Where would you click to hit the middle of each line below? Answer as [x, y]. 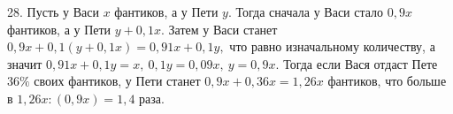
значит [25, 63]
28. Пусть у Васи [53, 11]
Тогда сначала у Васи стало [310, 11]
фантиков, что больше [387, 81]
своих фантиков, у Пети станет [117, 81]
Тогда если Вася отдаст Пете [361, 63]
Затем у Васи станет [223, 29]
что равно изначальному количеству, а [332, 46]
